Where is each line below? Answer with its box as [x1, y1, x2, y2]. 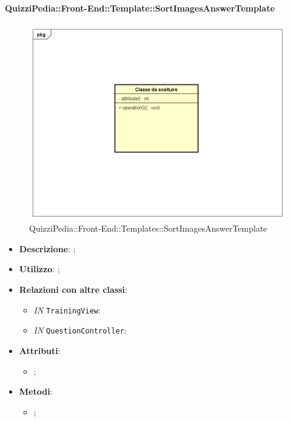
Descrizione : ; [19, 242, 76, 255]
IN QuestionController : [33, 324, 127, 337]
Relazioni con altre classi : [19, 283, 127, 296]
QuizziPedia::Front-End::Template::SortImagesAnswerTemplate [5, 1, 275, 14]
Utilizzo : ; [19, 263, 60, 275]
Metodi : [19, 385, 53, 398]
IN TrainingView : [33, 303, 101, 316]
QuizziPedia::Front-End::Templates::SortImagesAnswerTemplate [29, 222, 267, 235]
